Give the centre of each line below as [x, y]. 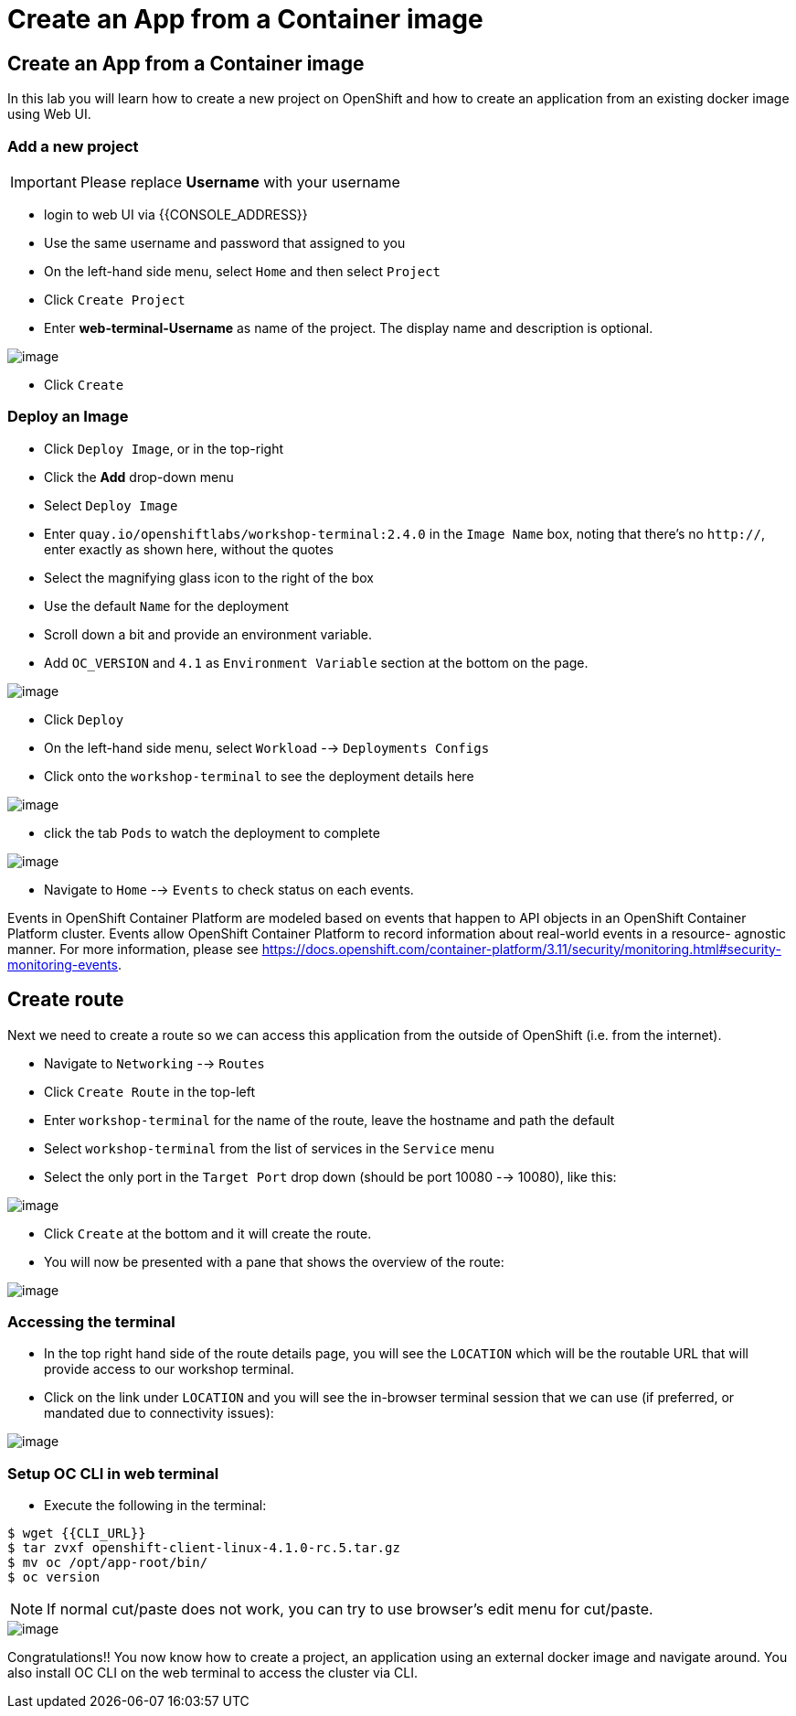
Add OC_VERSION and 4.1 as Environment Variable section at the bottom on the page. [316, 662]
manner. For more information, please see [133, 949]
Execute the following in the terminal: [155, 1506]
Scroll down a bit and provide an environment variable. [208, 634]
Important [43, 182]
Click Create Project [115, 299]
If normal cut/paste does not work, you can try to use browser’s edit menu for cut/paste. [350, 1609]
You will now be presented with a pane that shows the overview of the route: [274, 1261]
